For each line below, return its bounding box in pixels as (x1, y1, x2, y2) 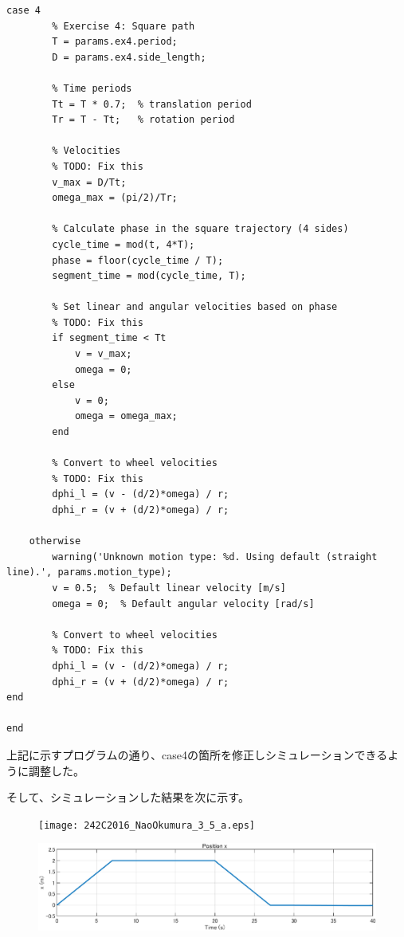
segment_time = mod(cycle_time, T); (52, 270, 246, 282)
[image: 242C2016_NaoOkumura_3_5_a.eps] (38, 819, 256, 831)
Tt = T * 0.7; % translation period (52, 98, 252, 110)
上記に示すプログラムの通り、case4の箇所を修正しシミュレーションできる (6, 746, 388, 763)
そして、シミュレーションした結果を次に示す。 (6, 789, 249, 806)
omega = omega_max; (74, 410, 178, 422)
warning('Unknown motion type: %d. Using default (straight (52, 551, 378, 563)
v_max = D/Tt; (52, 176, 127, 188)
